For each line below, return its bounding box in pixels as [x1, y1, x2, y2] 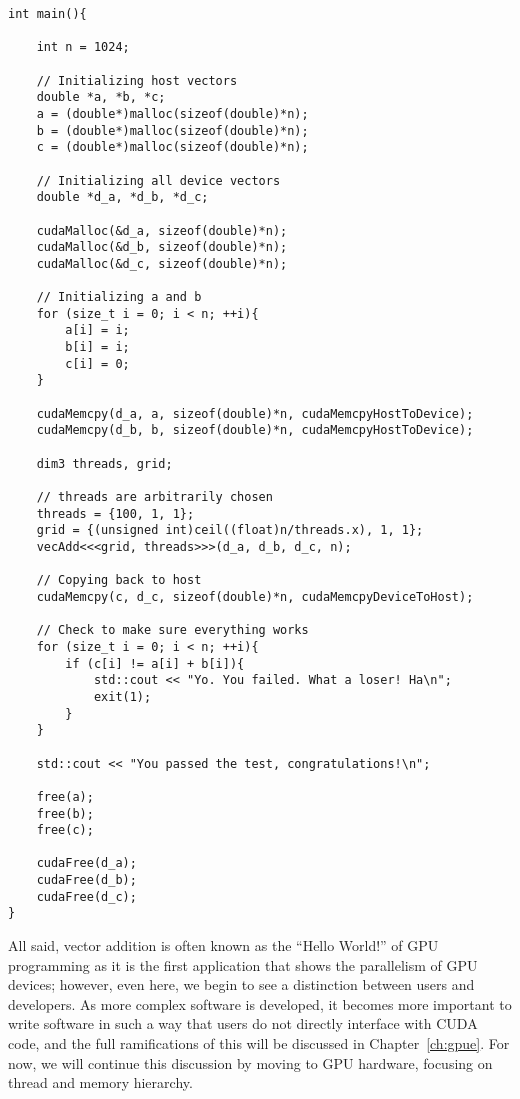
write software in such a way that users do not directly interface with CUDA [8, 1013, 478, 1034]
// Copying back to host [36, 573, 202, 588]
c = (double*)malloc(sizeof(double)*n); [36, 140, 309, 155]
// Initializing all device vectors [36, 173, 281, 188]
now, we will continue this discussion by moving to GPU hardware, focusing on [8, 1052, 493, 1073]
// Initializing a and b [36, 290, 202, 305]
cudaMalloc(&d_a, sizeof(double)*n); [36, 223, 288, 238]
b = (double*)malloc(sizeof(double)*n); [36, 123, 309, 138]
